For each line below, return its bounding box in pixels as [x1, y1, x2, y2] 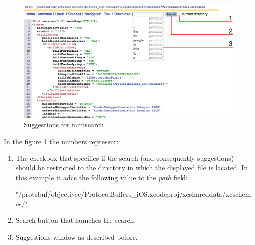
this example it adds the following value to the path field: [15, 172, 188, 182]
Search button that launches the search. [15, 215, 136, 225]
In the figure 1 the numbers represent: [4, 136, 119, 146]
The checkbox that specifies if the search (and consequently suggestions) [15, 153, 234, 163]
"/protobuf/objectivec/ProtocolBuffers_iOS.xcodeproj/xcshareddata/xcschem [15, 189, 251, 199]
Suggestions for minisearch [24, 120, 104, 130]
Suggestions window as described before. [15, 231, 138, 242]
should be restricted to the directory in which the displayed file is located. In [15, 163, 248, 172]
